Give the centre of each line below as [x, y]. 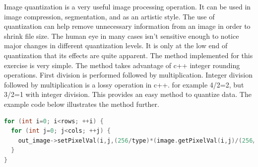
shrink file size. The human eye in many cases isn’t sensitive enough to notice [122, 36]
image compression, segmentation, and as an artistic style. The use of [109, 16]
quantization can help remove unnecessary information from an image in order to [127, 26]
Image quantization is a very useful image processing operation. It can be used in [128, 6]
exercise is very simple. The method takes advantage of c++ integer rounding [122, 65]
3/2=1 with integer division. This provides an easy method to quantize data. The [128, 94]
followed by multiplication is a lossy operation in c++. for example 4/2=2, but [124, 84]
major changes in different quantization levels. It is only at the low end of [116, 45]
